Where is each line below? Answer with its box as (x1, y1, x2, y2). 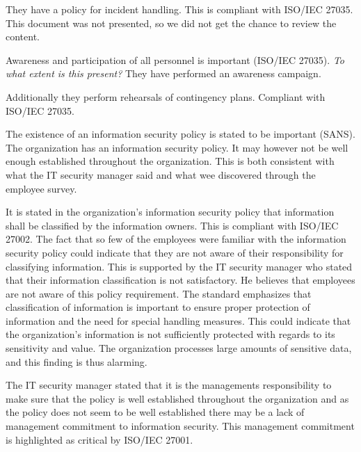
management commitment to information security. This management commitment (6, 419, 355, 433)
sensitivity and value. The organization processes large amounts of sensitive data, (6, 341, 352, 355)
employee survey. (6, 181, 77, 195)
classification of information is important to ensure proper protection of (6, 300, 310, 314)
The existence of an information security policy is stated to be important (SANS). (6, 127, 355, 141)
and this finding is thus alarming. (6, 354, 147, 369)
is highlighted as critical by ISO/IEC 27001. (6, 432, 193, 446)
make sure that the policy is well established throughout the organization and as (6, 391, 349, 405)
